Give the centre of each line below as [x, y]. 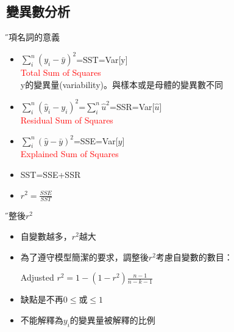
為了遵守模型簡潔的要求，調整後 [84, 256]
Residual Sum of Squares [67, 120]
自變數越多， [46, 236]
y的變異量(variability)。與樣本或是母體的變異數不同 [122, 84]
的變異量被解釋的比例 [112, 319]
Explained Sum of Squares [69, 154]
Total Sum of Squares [61, 72]
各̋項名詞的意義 [33, 37]
